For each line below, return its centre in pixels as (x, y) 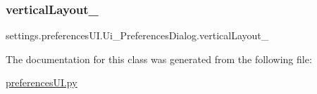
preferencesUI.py (42, 82)
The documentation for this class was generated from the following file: (159, 59)
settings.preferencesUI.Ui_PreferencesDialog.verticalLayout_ (137, 35)
